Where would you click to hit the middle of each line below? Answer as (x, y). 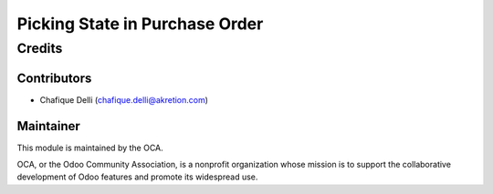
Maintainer (49, 126)
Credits (40, 48)
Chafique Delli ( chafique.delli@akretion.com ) (124, 99)
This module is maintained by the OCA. (90, 148)
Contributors (54, 78)
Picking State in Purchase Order (140, 24)
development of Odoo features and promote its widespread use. (137, 177)
